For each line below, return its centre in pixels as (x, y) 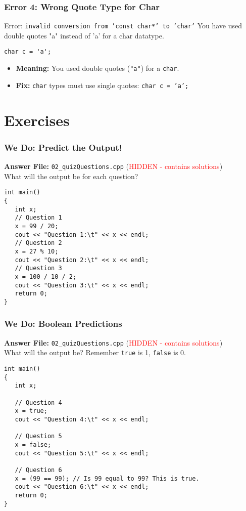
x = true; (31, 411)
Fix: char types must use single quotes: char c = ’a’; (102, 85)
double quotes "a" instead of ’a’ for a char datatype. (84, 35)
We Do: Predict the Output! (63, 147)
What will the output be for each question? (71, 176)
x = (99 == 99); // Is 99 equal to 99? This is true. (107, 478)
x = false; (33, 444)
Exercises (37, 120)
